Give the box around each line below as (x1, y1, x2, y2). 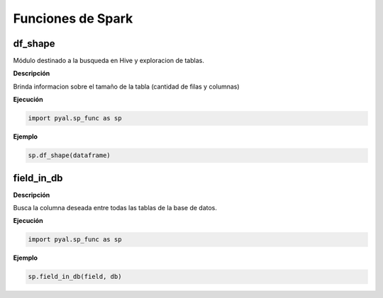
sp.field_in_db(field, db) (28, 273, 122, 281)
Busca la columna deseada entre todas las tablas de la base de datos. (13, 204, 218, 212)
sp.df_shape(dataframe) (28, 151, 111, 159)
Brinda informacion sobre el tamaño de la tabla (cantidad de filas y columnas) (13, 82, 240, 91)
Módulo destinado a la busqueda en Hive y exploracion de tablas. (13, 57, 205, 65)
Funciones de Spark (13, 11, 133, 26)
